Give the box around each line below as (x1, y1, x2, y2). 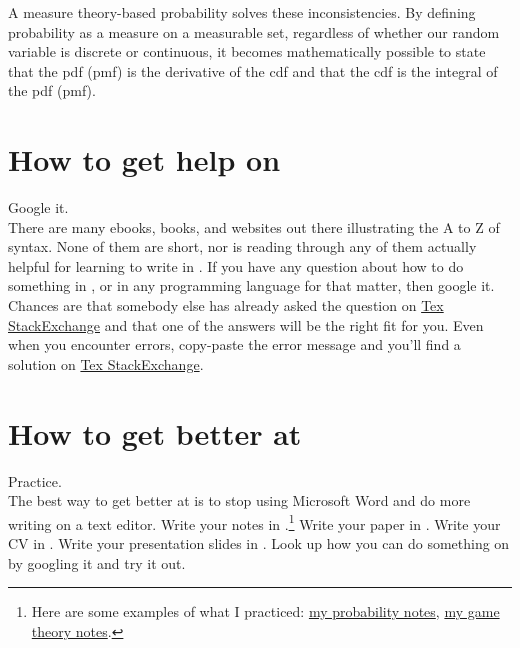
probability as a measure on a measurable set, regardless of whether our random (8, 21, 500, 42)
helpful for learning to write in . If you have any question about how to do (8, 255, 464, 276)
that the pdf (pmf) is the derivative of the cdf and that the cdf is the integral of (8, 60, 498, 81)
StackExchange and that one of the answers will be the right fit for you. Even (8, 314, 484, 335)
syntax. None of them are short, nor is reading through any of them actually (8, 236, 477, 257)
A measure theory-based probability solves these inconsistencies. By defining (8, 2, 476, 22)
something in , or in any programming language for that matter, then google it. (8, 275, 495, 296)
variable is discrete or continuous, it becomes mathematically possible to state (8, 41, 486, 62)
